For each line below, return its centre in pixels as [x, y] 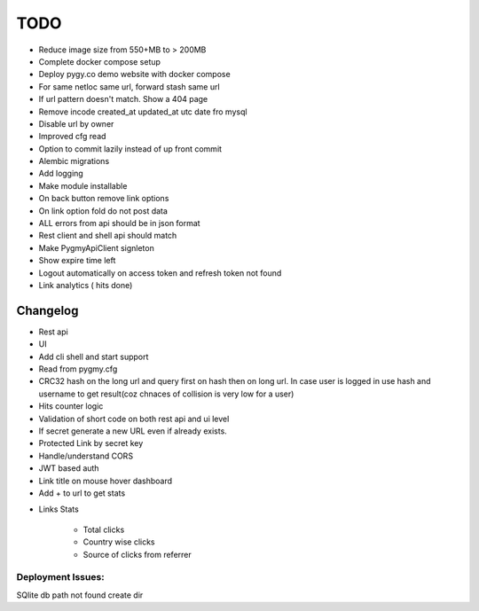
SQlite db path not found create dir [80, 595]
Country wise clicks [119, 542]
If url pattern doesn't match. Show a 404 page [123, 99]
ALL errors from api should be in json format [119, 223]
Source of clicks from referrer [137, 554]
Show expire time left [77, 261]
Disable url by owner [76, 123]
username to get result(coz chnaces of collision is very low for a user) [166, 394]
